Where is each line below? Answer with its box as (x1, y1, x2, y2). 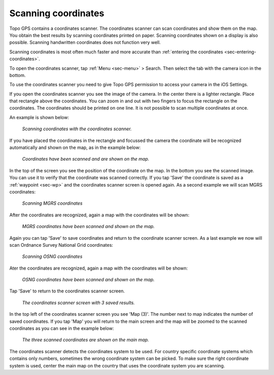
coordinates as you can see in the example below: (9, 325, 114, 331)
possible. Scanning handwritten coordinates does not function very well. (9, 40, 161, 46)
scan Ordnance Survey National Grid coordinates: (9, 242, 114, 248)
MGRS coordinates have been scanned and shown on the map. (22, 223, 155, 230)
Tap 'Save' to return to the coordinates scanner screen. (9, 288, 125, 294)
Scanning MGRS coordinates (22, 200, 83, 206)
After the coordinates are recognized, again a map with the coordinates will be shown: (9, 212, 190, 218)
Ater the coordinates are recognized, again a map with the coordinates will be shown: (9, 265, 188, 271)
